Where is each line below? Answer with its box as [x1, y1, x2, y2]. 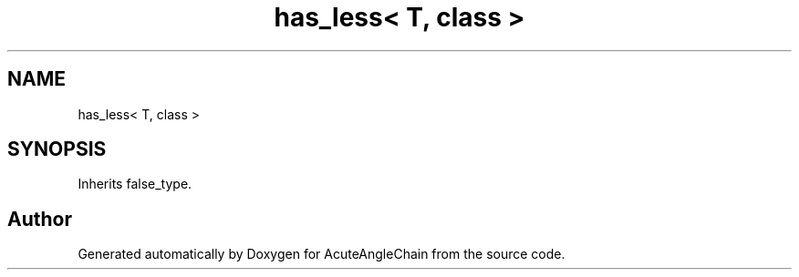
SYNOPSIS [7, 138, 107, 161]
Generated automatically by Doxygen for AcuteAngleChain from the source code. [78, 246, 566, 262]
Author [7, 207, 72, 231]
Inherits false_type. [78, 176, 192, 192]
